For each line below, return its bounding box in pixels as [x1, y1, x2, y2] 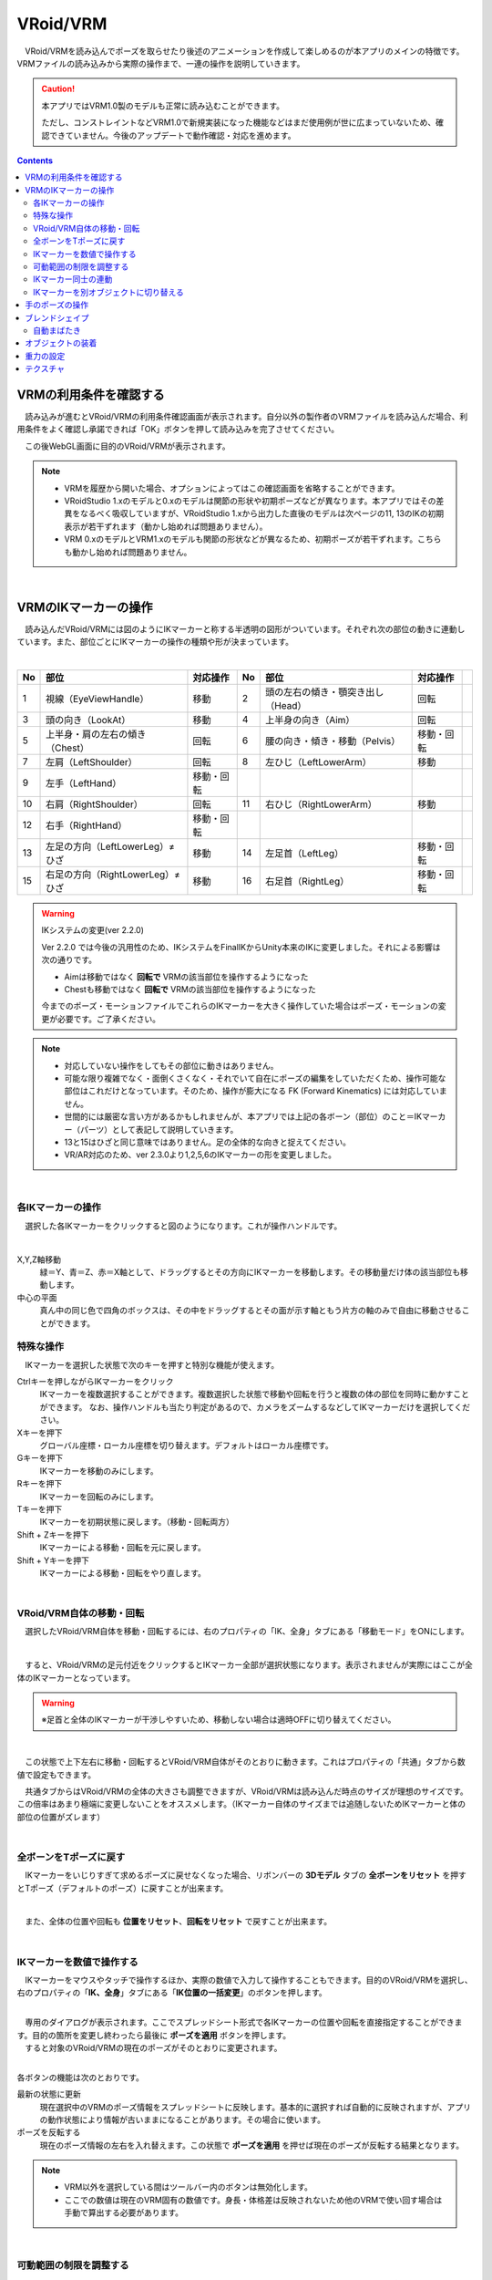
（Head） [265, 700, 307, 712]
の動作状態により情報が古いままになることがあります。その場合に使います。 [39, 2114, 325, 2125]
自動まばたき [33, 325, 81, 336]
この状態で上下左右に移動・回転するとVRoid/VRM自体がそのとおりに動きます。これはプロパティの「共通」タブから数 [24, 1757, 466, 1767]
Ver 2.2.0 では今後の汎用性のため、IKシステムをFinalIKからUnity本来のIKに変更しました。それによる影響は [41, 941, 441, 952]
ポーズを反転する [16, 2127, 81, 2138]
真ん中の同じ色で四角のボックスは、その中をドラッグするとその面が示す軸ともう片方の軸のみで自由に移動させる [39, 1305, 462, 1316]
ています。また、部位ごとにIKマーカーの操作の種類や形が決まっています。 [16, 637, 294, 648]
